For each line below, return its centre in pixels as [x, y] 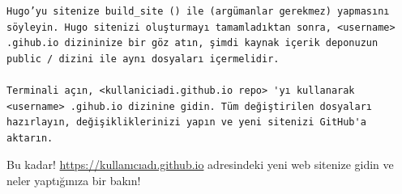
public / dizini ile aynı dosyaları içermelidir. [143, 59]
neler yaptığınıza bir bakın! [74, 180]
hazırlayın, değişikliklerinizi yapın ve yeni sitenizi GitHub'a [186, 122]
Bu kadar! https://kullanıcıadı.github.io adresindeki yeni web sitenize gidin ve [200, 164]
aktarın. [30, 138]
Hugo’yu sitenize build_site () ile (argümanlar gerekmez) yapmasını [198, 11]
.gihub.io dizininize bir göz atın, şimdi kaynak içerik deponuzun [192, 43]
